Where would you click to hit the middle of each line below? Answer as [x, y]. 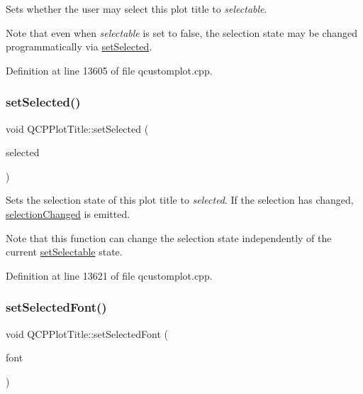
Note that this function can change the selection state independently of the [169, 237]
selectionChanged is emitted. [68, 213]
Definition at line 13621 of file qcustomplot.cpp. [109, 275]
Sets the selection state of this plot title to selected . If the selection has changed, [180, 200]
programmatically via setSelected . [79, 46]
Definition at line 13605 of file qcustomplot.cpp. [109, 70]
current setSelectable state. [64, 252]
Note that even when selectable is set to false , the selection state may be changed [181, 32]
